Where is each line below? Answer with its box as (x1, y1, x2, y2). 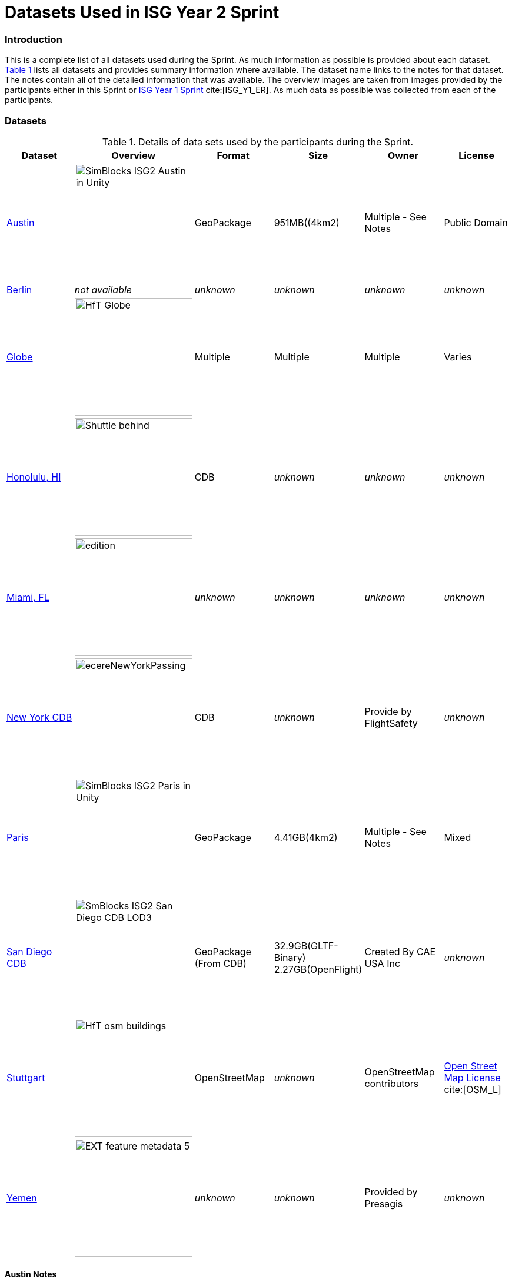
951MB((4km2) (274, 216, 340, 228)
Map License (444, 1071, 501, 1084)
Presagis (364, 1197, 403, 1210)
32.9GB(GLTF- (274, 939, 338, 952)
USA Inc (364, 957, 401, 969)
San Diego (6, 945, 52, 958)
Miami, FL (6, 591, 49, 603)
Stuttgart (6, 1071, 45, 1084)
